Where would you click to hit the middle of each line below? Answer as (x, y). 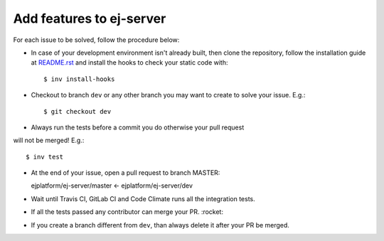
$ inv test (45, 157)
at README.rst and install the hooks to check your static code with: (129, 63)
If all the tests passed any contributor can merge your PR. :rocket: (127, 212)
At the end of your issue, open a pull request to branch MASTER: (126, 173)
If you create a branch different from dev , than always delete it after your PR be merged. (160, 225)
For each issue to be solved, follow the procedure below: (96, 40)
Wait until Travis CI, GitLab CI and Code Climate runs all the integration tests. (143, 198)
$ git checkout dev (78, 111)
